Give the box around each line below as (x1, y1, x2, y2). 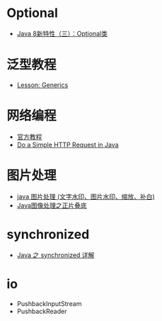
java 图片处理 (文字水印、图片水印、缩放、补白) (16, 192, 155, 201)
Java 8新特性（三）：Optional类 (16, 29, 108, 38)
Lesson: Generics (16, 80, 69, 89)
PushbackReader (16, 307, 67, 315)
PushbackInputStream (16, 299, 82, 308)
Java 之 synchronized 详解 (16, 250, 95, 259)
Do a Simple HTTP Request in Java (16, 140, 119, 149)
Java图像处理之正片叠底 (16, 201, 88, 210)
